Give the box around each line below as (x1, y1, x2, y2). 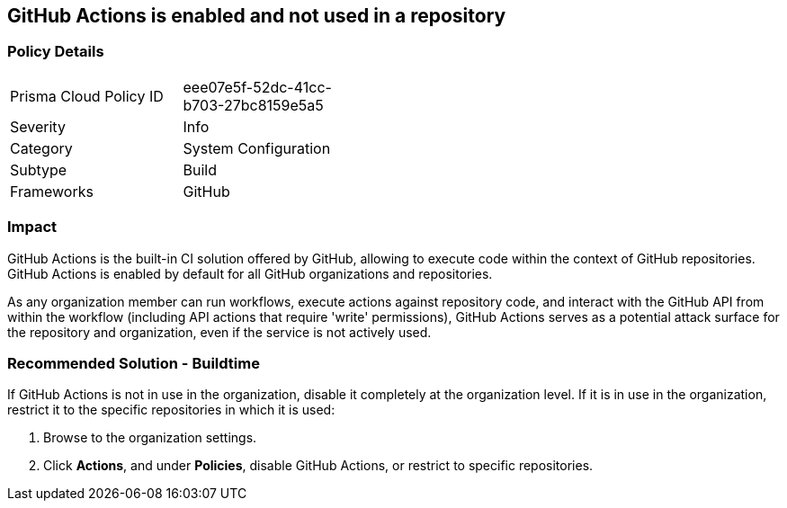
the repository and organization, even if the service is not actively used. (7, 324, 432, 340)
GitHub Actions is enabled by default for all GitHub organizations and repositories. (7, 265, 493, 281)
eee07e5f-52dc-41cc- (183, 77, 332, 96)
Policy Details (7, 42, 104, 61)
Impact (7, 218, 58, 236)
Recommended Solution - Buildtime (7, 353, 260, 372)
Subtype (10, 160, 67, 179)
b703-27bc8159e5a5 (183, 95, 324, 114)
